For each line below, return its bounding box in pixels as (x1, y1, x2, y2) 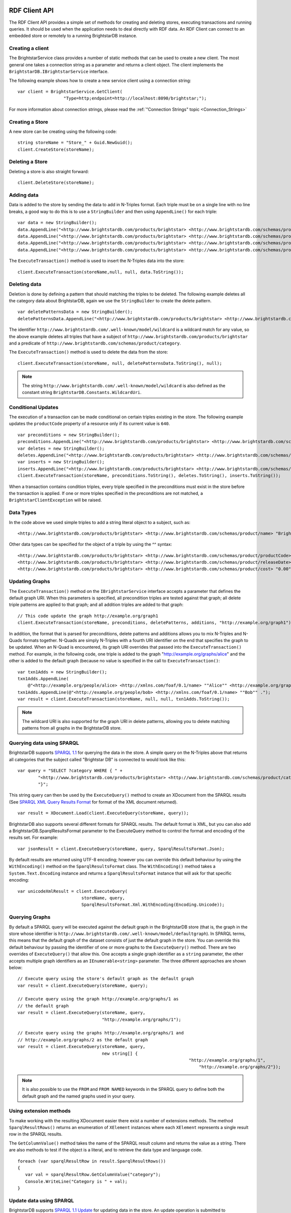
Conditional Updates (9, 404, 59, 410)
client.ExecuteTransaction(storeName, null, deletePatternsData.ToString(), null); (17, 361, 223, 366)
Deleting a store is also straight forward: (9, 168, 89, 174)
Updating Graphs (9, 578, 50, 585)
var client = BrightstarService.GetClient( (17, 89, 123, 94)
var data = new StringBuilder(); (17, 220, 97, 226)
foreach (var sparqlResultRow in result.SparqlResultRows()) (17, 1158, 166, 1164)
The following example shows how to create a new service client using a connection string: (9, 78, 192, 83)
